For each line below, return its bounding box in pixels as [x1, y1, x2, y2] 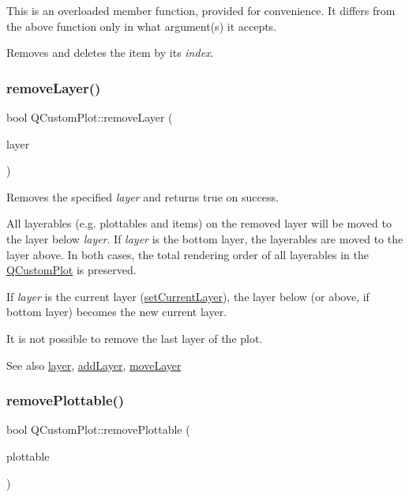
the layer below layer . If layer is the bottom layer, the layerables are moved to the [6, 230, 403, 247]
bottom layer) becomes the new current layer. [6, 303, 227, 320]
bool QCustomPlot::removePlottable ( [6, 421, 190, 438]
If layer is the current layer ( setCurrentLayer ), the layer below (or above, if [6, 288, 370, 304]
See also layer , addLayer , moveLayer [6, 356, 182, 373]
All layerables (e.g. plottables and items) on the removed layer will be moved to [6, 215, 392, 232]
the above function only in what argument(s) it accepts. [6, 17, 277, 34]
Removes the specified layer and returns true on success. [6, 188, 279, 205]
